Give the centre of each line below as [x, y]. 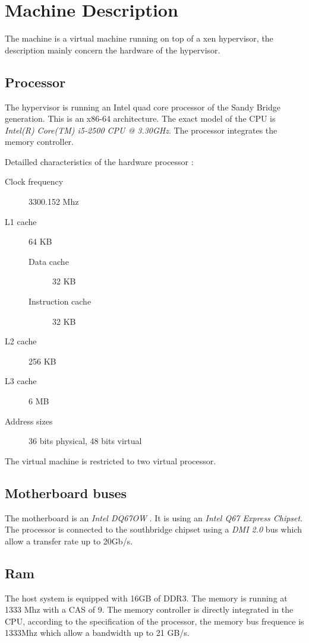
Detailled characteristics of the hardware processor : [99, 161]
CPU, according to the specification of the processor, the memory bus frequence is [154, 621]
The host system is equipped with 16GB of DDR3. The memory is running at [146, 598]
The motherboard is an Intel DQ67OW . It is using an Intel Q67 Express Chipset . [154, 517]
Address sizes [29, 421]
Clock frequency [34, 181]
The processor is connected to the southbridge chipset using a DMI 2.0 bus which [154, 529]
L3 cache [21, 381]
